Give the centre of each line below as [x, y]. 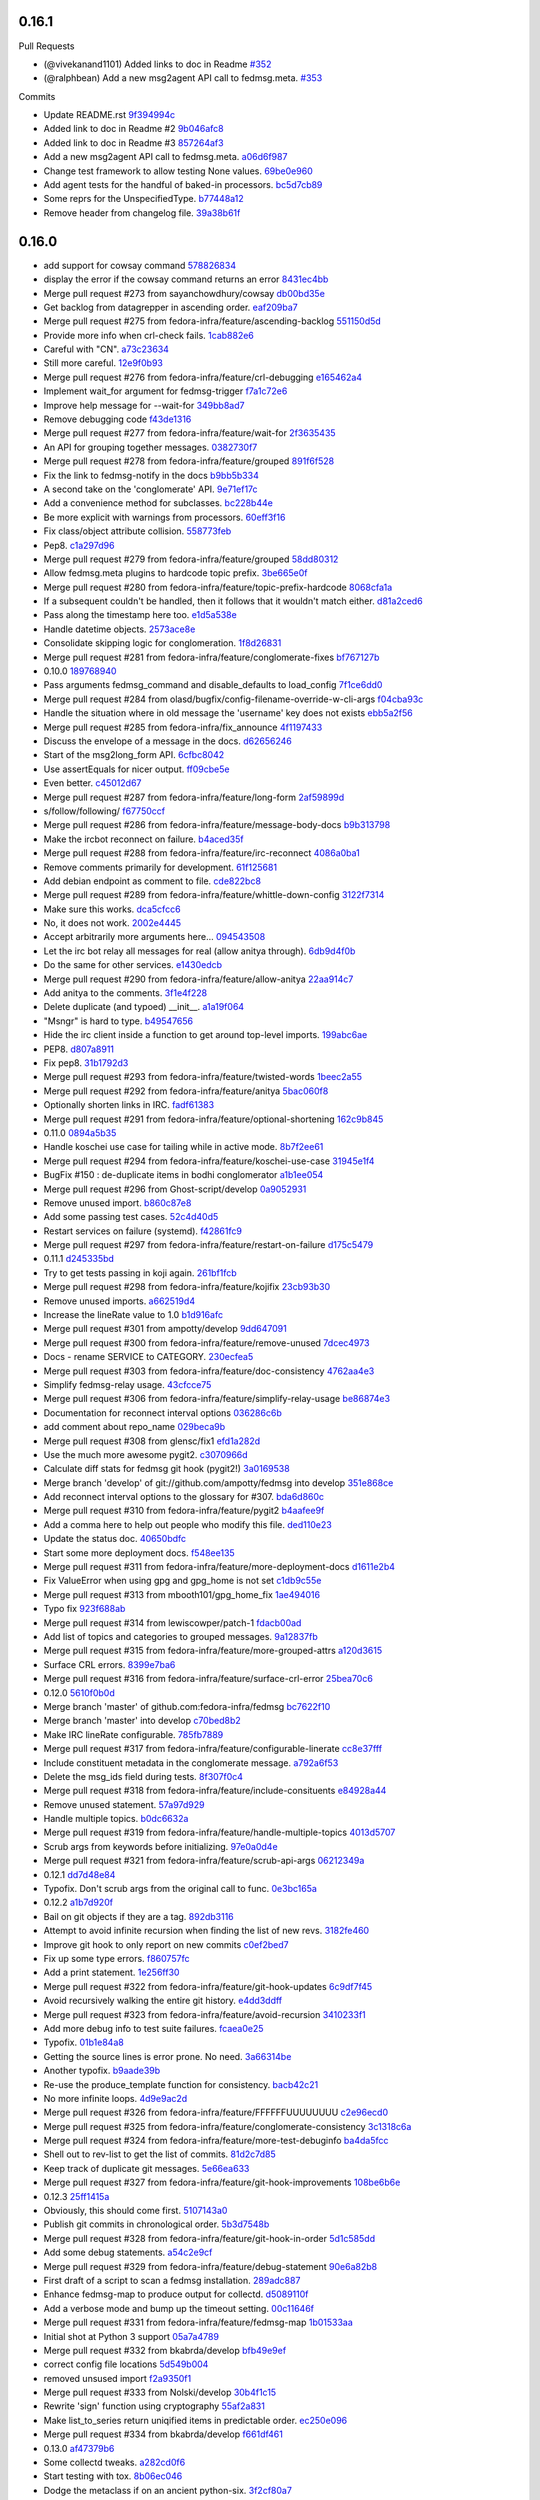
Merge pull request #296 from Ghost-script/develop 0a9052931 [175, 1189]
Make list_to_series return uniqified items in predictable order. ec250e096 [195, 2420]
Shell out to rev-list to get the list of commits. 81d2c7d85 [160, 2154]
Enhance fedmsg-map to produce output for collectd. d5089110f [176, 2294]
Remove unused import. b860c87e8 [117, 1202]
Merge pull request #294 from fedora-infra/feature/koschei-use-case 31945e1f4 [209, 1161]
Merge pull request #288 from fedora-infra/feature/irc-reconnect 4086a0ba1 [201, 853]
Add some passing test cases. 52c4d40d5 [131, 1217]
